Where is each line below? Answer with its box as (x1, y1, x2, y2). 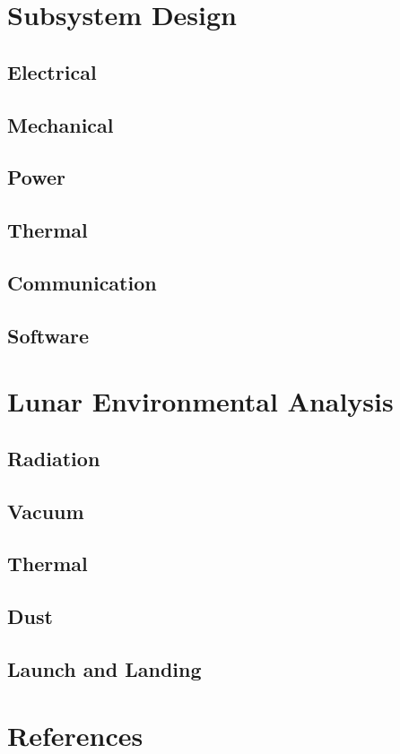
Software (7, 321, 90, 349)
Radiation (7, 444, 100, 472)
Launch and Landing (7, 654, 202, 682)
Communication (7, 268, 157, 296)
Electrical (7, 57, 97, 85)
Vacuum (7, 497, 84, 524)
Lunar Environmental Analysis (7, 383, 394, 420)
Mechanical (7, 110, 114, 138)
